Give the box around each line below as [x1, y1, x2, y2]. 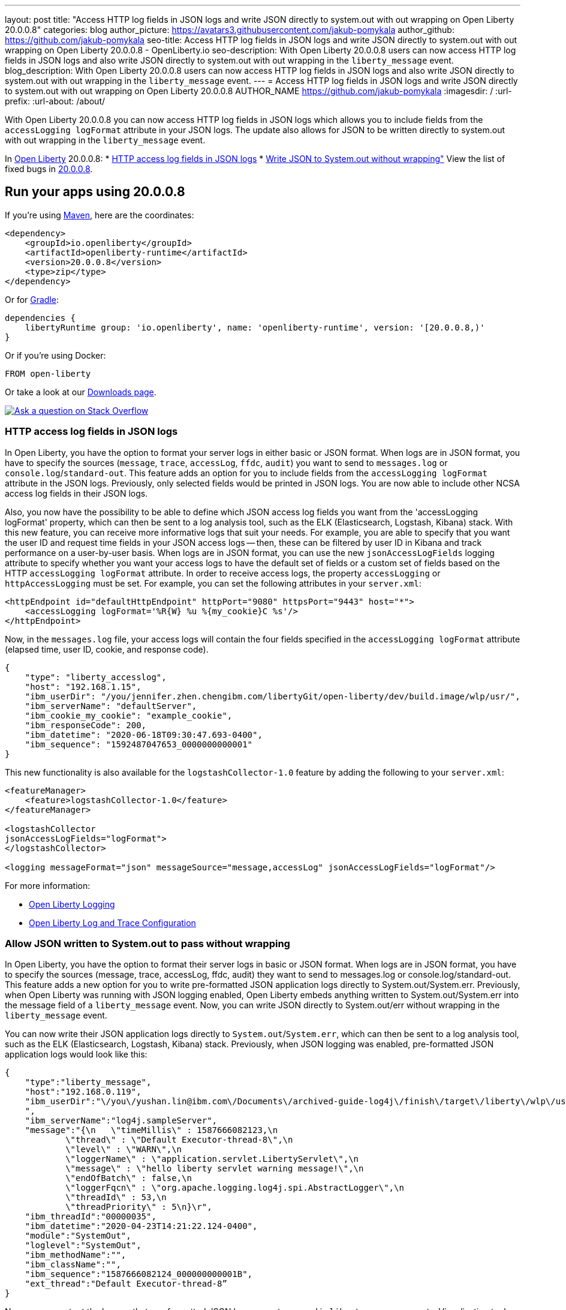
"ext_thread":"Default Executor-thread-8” [25, 1279, 227, 1289]
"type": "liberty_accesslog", [25, 672, 167, 682]
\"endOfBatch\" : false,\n [65, 1173, 192, 1183]
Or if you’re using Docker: [5, 350, 106, 360]
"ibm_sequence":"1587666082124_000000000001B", [25, 1269, 253, 1279]
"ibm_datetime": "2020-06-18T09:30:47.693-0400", [25, 729, 263, 740]
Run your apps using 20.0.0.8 [5, 184, 185, 200]
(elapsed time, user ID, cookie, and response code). [5, 644, 209, 654]
